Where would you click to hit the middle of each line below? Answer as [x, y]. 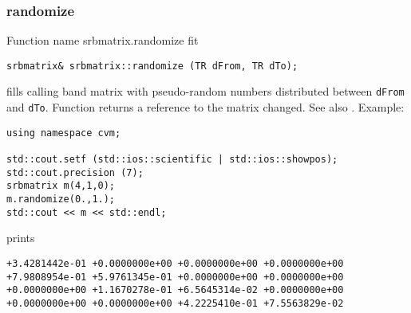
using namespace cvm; [64, 133]
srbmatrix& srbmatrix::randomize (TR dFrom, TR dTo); [152, 66]
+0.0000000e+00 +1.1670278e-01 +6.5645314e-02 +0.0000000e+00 [175, 290]
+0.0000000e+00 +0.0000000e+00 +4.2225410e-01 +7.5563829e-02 [175, 303]
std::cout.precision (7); [75, 172]
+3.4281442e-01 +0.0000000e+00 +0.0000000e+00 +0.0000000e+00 [175, 263]
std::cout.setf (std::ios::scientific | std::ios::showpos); [172, 160]
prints [21, 238]
